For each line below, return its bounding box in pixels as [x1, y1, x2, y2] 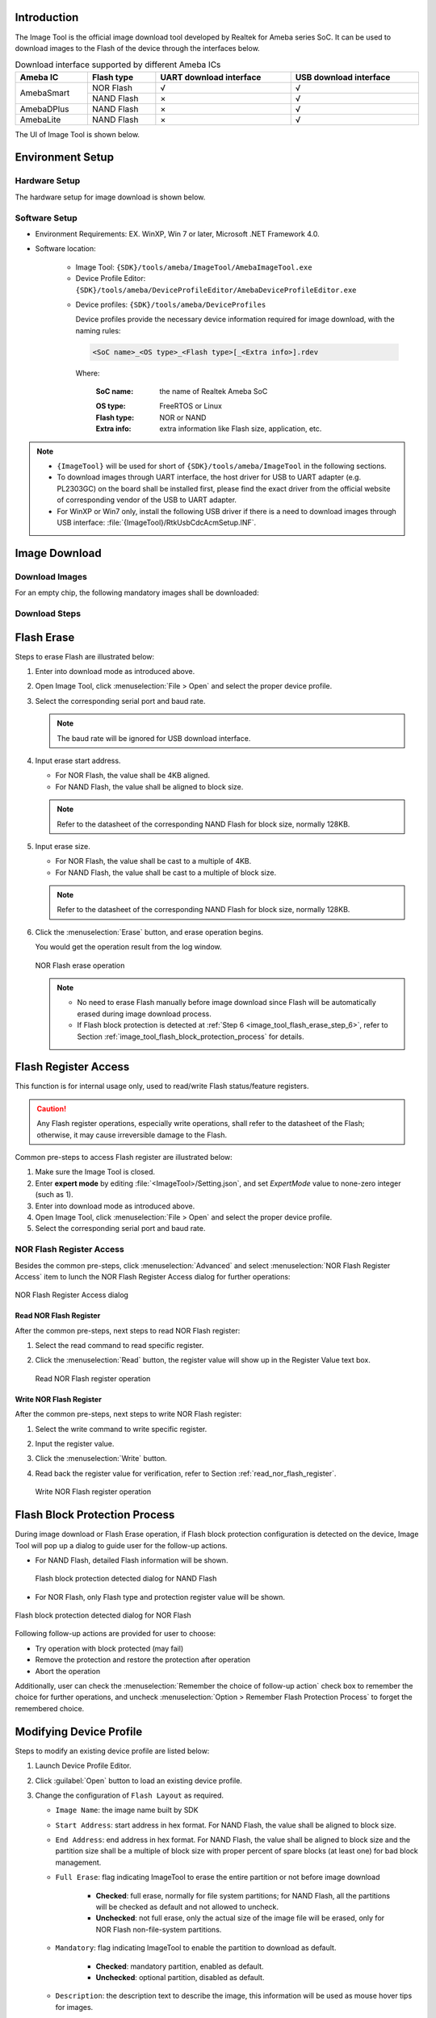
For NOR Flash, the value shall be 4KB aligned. [55, 771, 210, 781]
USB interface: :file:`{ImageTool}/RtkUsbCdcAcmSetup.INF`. [57, 517, 257, 527]
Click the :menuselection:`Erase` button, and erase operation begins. [35, 927, 264, 936]
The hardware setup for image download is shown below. [15, 192, 206, 202]
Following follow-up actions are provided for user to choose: [15, 1629, 216, 1639]
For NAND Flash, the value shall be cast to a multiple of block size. [55, 868, 277, 877]
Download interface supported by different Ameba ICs [15, 59, 221, 70]
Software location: [35, 244, 96, 253]
